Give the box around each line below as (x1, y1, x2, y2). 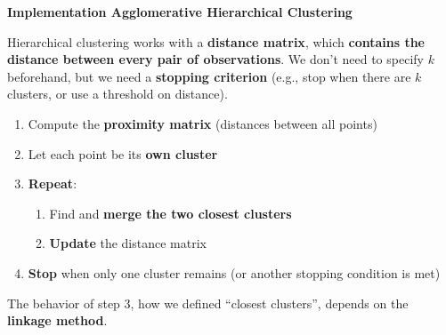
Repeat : (28, 174, 77, 193)
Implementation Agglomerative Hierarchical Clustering (7, 3, 353, 20)
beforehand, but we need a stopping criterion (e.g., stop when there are (7, 67, 411, 85)
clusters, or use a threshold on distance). (7, 84, 228, 103)
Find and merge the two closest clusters (49, 203, 292, 222)
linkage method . (7, 311, 108, 330)
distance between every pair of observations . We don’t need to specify (7, 50, 424, 68)
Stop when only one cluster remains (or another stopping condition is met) (28, 263, 441, 282)
